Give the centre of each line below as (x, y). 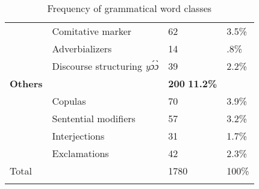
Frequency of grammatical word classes (129, 8)
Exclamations (80, 153)
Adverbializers (82, 48)
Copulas (69, 101)
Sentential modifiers (94, 118)
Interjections (78, 136)
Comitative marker (92, 31)
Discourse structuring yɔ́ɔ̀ (105, 66)
